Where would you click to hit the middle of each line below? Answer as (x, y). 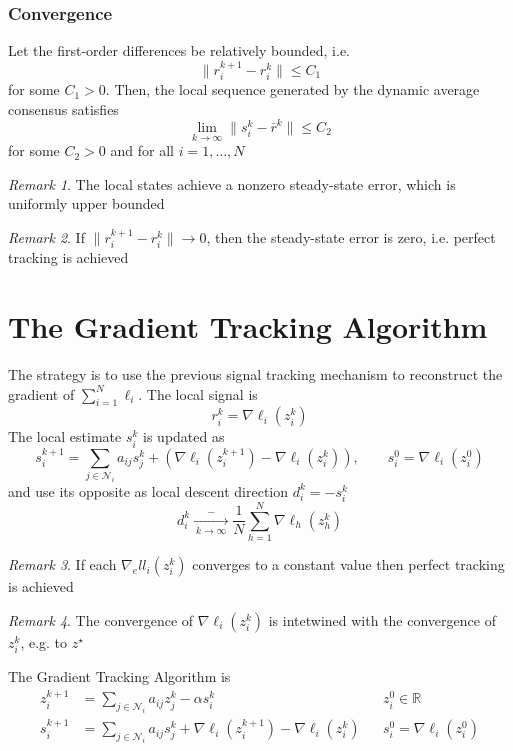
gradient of (41, 393)
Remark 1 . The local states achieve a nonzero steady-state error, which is (232, 183)
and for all (142, 150)
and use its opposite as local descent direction (148, 490)
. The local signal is (198, 393)
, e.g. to (44, 641)
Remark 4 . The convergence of (101, 619)
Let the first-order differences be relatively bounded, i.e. (179, 50)
